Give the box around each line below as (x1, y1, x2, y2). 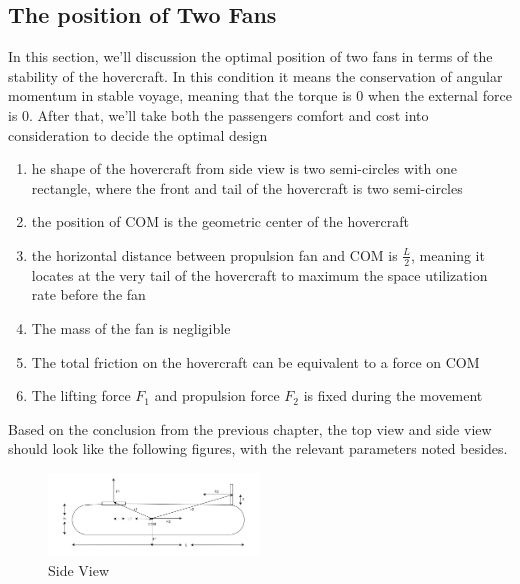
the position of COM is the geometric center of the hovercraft (31, 211, 409, 232)
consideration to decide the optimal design (8, 124, 268, 145)
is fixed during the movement (303, 385, 483, 406)
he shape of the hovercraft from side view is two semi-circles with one (31, 158, 457, 179)
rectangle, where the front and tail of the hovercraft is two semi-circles (31, 177, 463, 198)
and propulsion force (154, 385, 280, 406)
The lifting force (31, 385, 131, 406)
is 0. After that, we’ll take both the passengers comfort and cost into (8, 104, 429, 125)
